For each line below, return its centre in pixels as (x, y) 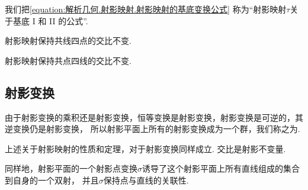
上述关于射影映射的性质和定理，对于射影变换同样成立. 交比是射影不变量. (145, 148)
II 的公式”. (69, 20)
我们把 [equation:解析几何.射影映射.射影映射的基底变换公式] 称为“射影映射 (146, 9)
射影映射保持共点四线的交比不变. (68, 60)
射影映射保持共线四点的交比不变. (68, 41)
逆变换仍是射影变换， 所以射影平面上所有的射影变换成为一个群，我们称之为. (153, 129)
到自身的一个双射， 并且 (52, 180)
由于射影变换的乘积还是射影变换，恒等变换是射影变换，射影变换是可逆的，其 (154, 117)
